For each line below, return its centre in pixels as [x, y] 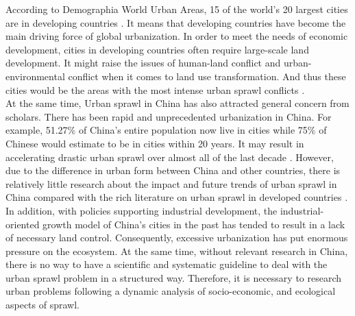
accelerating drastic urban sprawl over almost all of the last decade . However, [170, 157]
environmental [35, 76]
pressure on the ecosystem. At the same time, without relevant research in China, [177, 251]
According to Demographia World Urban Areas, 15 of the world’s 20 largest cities [177, 9]
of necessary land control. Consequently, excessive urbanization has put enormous [177, 238]
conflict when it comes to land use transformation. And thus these [207, 76]
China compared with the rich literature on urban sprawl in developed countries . [177, 197]
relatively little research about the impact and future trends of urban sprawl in [171, 183]
